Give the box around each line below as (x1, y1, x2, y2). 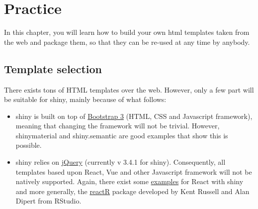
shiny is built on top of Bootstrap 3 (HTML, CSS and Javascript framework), (15, 110, 253, 121)
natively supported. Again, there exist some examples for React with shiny (15, 176, 244, 187)
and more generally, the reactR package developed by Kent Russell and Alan (15, 186, 250, 196)
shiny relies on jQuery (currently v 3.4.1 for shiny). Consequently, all (15, 157, 226, 167)
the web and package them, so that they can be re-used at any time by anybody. (4, 36, 250, 47)
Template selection (4, 61, 102, 76)
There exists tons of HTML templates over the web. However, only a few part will (4, 84, 254, 95)
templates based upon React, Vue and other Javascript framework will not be (15, 166, 252, 177)
